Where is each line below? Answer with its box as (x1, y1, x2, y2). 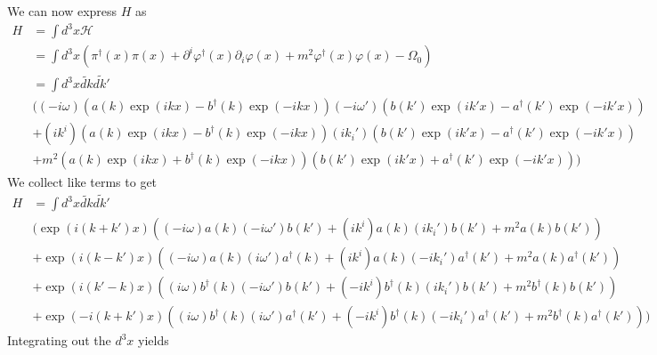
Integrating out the (7, 331, 111, 350)
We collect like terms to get (7, 172, 158, 190)
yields (138, 331, 169, 350)
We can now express (7, 2, 118, 20)
